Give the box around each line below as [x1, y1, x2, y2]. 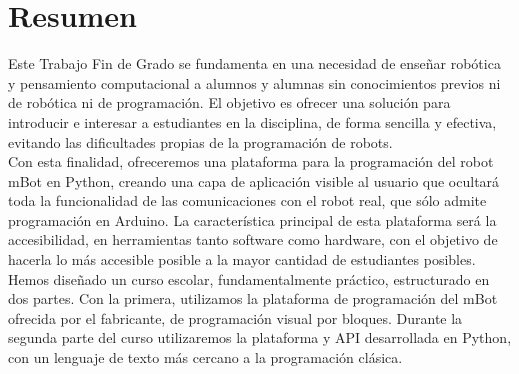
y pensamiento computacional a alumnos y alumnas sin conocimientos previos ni [8, 72, 501, 93]
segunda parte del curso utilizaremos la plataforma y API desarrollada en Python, [8, 327, 512, 348]
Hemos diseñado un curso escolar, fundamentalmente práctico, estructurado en [8, 268, 490, 289]
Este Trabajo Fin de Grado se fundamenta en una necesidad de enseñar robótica [8, 53, 501, 74]
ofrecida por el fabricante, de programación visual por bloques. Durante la [8, 307, 463, 328]
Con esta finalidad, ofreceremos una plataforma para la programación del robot [8, 151, 494, 172]
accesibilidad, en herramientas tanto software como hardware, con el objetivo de [8, 229, 498, 250]
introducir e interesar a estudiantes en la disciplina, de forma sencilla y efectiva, [8, 111, 497, 132]
